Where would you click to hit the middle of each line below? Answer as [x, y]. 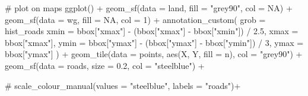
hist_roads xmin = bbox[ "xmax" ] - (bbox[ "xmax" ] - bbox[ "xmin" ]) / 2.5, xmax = [152, 31]
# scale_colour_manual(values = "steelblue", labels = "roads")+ [123, 85]
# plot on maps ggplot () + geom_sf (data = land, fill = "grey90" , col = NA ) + [149, 8]
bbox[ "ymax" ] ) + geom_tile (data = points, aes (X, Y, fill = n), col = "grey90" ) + [154, 54]
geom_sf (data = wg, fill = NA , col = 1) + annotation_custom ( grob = [135, 19]
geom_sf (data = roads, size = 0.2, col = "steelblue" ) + [105, 65]
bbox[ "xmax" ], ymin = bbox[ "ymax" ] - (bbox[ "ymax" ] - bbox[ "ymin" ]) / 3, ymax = [154, 42]
